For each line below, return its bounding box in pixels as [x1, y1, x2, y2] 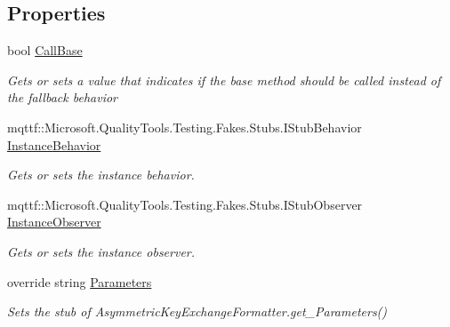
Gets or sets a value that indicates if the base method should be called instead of [7, 70, 441, 89]
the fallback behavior [7, 88, 117, 107]
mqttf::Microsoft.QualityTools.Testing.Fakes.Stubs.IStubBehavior [7, 117, 362, 136]
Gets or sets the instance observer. [7, 242, 196, 260]
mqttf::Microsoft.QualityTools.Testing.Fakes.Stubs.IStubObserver [7, 195, 363, 213]
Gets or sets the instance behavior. [7, 165, 195, 184]
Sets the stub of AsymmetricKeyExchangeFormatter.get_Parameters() [7, 302, 388, 321]
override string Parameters [7, 272, 152, 291]
